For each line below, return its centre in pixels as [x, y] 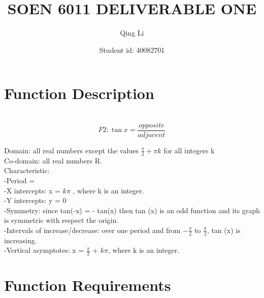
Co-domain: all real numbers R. [53, 160]
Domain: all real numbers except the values [71, 150]
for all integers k [189, 150]
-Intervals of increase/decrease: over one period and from [92, 230]
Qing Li [132, 33]
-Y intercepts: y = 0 [35, 200]
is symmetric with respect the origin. [61, 220]
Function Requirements [88, 285]
